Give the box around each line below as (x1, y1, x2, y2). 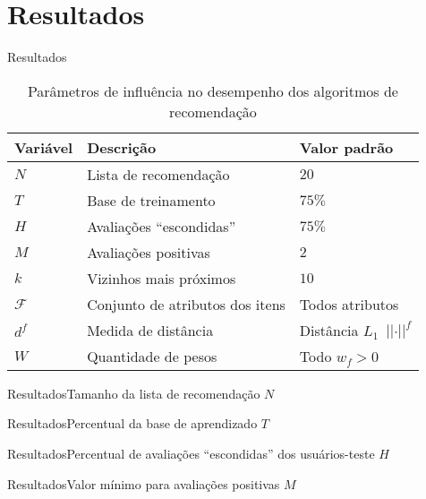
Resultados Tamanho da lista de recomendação (7, 383, 260, 402)
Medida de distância (87, 319, 214, 340)
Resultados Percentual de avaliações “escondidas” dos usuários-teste (7, 443, 375, 462)
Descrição (87, 136, 157, 158)
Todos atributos (299, 293, 399, 314)
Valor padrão (299, 136, 394, 158)
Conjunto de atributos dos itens (87, 293, 285, 314)
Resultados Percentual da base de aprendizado (7, 414, 258, 433)
